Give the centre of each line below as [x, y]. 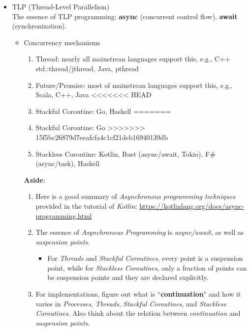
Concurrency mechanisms [62, 42]
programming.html [64, 215]
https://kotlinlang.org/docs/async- [192, 206]
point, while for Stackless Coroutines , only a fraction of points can [147, 267]
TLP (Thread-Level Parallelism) [61, 6]
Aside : [34, 179]
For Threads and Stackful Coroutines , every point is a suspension [145, 258]
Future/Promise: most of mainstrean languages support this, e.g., [134, 85]
